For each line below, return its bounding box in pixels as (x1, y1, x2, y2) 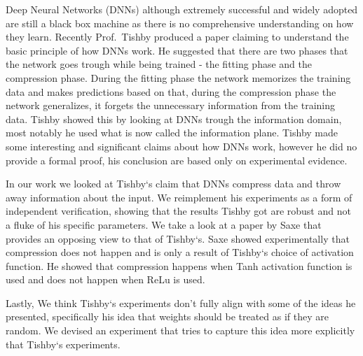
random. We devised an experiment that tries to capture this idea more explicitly (6, 323, 355, 338)
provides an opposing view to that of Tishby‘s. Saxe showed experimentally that (6, 231, 350, 245)
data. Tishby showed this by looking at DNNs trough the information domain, (6, 111, 342, 126)
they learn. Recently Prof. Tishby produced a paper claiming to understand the (6, 29, 349, 44)
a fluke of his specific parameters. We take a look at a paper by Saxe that (6, 217, 322, 232)
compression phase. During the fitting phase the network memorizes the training (6, 70, 351, 85)
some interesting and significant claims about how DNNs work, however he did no (6, 138, 357, 153)
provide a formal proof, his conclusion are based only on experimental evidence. (6, 152, 348, 167)
